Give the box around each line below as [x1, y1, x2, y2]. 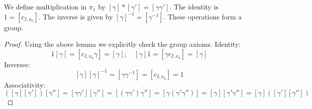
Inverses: [4, 59, 30, 69]
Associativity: [4, 79, 45, 90]
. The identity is [169, 1, 219, 11]
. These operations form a [163, 11, 242, 21]
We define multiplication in [4, 1, 87, 11]
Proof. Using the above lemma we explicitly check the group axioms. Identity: [4, 39, 241, 49]
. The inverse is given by [38, 11, 113, 21]
